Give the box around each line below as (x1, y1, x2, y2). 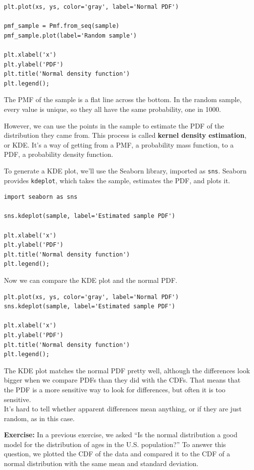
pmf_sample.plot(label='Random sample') (4, 32, 137, 39)
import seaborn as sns (4, 193, 78, 201)
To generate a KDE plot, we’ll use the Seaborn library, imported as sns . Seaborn (4, 165, 247, 175)
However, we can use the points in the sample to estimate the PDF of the (4, 120, 224, 130)
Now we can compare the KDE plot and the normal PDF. (4, 275, 177, 285)
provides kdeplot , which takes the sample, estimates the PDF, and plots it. (4, 175, 231, 185)
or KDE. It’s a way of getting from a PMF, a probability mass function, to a (4, 139, 234, 150)
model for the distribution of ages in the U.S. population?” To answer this (4, 439, 226, 449)
